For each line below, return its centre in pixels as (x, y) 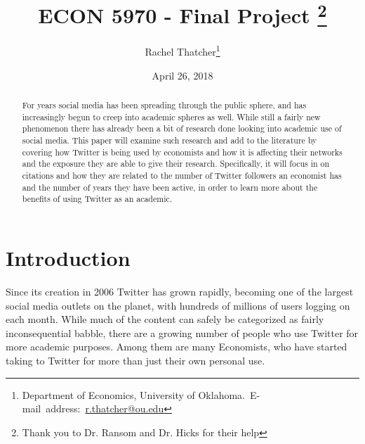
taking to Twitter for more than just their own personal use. (135, 360)
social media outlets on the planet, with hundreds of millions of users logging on (178, 305)
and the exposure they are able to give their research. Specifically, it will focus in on (176, 164)
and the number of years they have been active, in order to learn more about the (170, 187)
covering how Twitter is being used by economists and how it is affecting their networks (182, 152)
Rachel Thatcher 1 (182, 51)
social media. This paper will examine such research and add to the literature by (170, 140)
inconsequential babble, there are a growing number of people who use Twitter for (182, 332)
